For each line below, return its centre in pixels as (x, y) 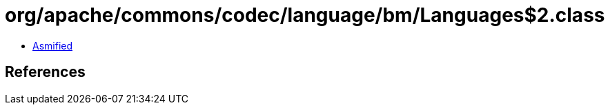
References (45, 72)
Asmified (53, 45)
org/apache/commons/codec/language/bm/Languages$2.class (305, 15)
